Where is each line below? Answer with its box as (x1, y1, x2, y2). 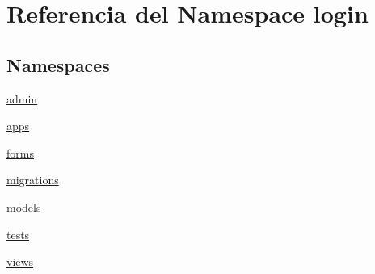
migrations (6, 171, 59, 188)
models (6, 198, 41, 215)
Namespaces (6, 52, 110, 77)
